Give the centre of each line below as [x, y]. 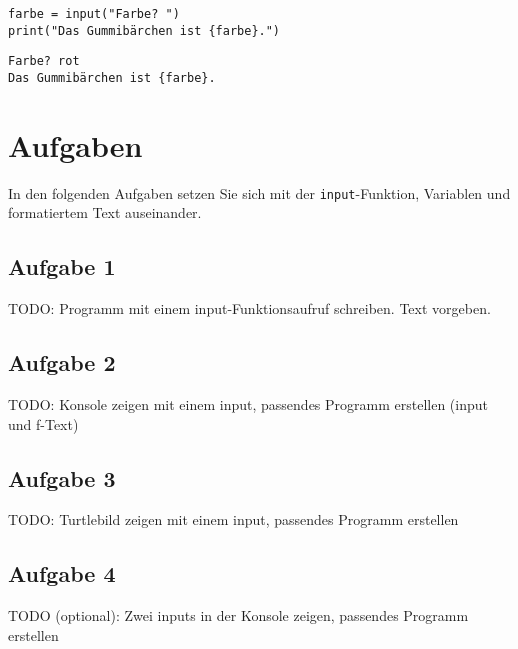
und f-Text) [43, 423]
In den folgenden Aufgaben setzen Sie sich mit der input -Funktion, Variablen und [259, 192]
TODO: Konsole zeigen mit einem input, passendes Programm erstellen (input [248, 404]
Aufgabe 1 [62, 266]
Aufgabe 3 [62, 477]
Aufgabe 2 [62, 362]
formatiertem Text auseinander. [105, 212]
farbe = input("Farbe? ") [94, 14]
